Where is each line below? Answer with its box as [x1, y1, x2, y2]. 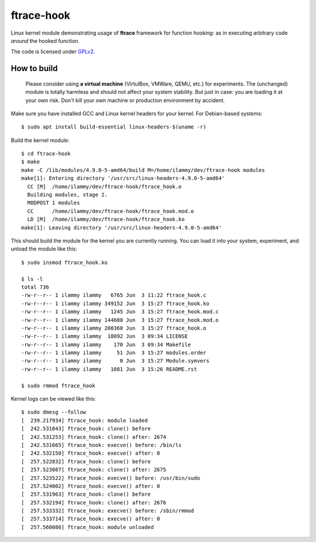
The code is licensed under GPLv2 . [11, 48, 95, 55]
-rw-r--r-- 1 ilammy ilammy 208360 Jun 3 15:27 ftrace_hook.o [21, 324, 207, 331]
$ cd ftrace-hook [21, 150, 71, 157]
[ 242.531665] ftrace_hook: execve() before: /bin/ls [21, 442, 182, 448]
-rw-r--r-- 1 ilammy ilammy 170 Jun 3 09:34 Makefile [21, 341, 191, 348]
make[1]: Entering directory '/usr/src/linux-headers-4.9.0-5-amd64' [21, 175, 225, 182]
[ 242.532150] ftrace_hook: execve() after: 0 [21, 450, 160, 457]
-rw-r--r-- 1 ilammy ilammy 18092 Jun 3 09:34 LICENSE [21, 333, 188, 340]
